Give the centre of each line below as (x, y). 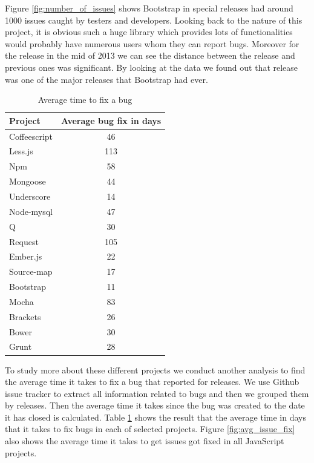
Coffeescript (31, 136)
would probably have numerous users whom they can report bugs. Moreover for (152, 43)
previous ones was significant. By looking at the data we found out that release (152, 67)
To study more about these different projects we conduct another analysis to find (155, 369)
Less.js (21, 151)
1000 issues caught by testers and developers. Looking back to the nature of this (154, 20)
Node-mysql (31, 211)
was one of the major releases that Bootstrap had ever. (106, 79)
